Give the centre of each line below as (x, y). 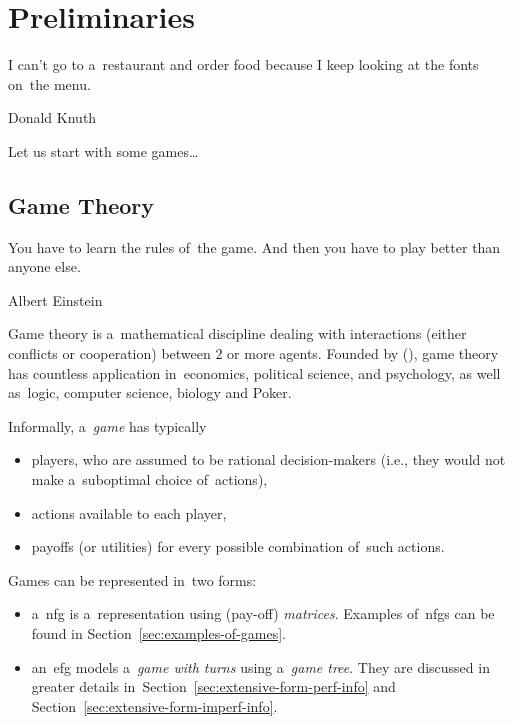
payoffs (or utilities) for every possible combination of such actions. (238, 546)
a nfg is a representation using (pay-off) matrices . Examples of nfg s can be (263, 613)
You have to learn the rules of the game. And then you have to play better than (254, 246)
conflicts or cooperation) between (109, 353)
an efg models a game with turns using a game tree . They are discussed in (260, 666)
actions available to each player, (129, 512)
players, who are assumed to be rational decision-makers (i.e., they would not (268, 459)
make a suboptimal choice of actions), (149, 479)
